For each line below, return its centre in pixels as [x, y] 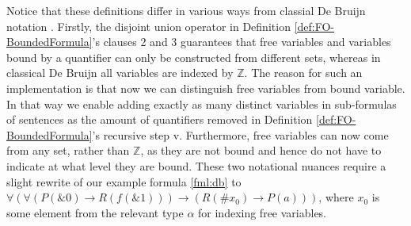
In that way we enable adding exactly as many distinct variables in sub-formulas [202, 103]
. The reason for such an [303, 73]
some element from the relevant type [95, 212]
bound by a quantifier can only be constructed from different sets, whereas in [194, 57]
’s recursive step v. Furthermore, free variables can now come [240, 134]
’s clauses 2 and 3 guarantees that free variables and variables [242, 42]
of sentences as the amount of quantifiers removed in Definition [160, 119]
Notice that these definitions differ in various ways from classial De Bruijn [186, 10]
